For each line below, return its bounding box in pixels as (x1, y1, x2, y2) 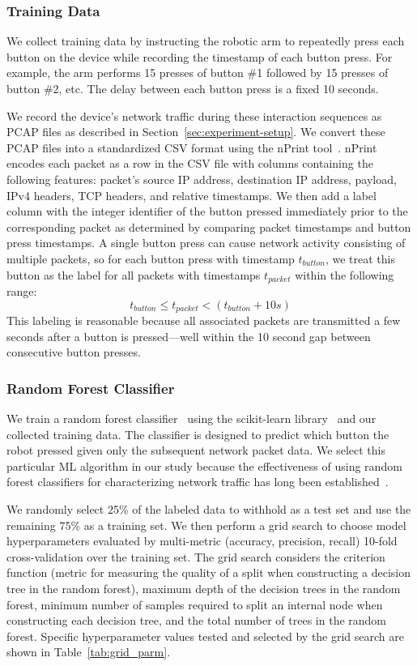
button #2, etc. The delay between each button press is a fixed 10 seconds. (6, 80, 379, 96)
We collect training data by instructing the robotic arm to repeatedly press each (6, 32, 405, 49)
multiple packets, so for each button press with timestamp (6, 250, 295, 267)
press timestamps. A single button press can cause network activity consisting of (6, 234, 406, 251)
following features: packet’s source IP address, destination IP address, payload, (6, 170, 397, 187)
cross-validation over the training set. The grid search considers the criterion (6, 548, 385, 565)
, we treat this (325, 250, 395, 267)
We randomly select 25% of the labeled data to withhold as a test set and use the (6, 501, 411, 517)
